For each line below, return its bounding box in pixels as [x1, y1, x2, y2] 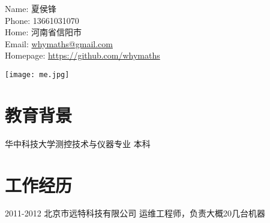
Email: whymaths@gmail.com [5, 37, 113, 50]
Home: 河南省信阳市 [5, 26, 82, 38]
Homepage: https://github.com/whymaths [5, 49, 160, 62]
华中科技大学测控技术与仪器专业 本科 [5, 137, 151, 149]
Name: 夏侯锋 [5, 2, 56, 14]
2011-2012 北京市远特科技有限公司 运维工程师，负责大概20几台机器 [5, 207, 265, 219]
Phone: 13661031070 [5, 14, 79, 26]
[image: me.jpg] [5, 70, 70, 79]
